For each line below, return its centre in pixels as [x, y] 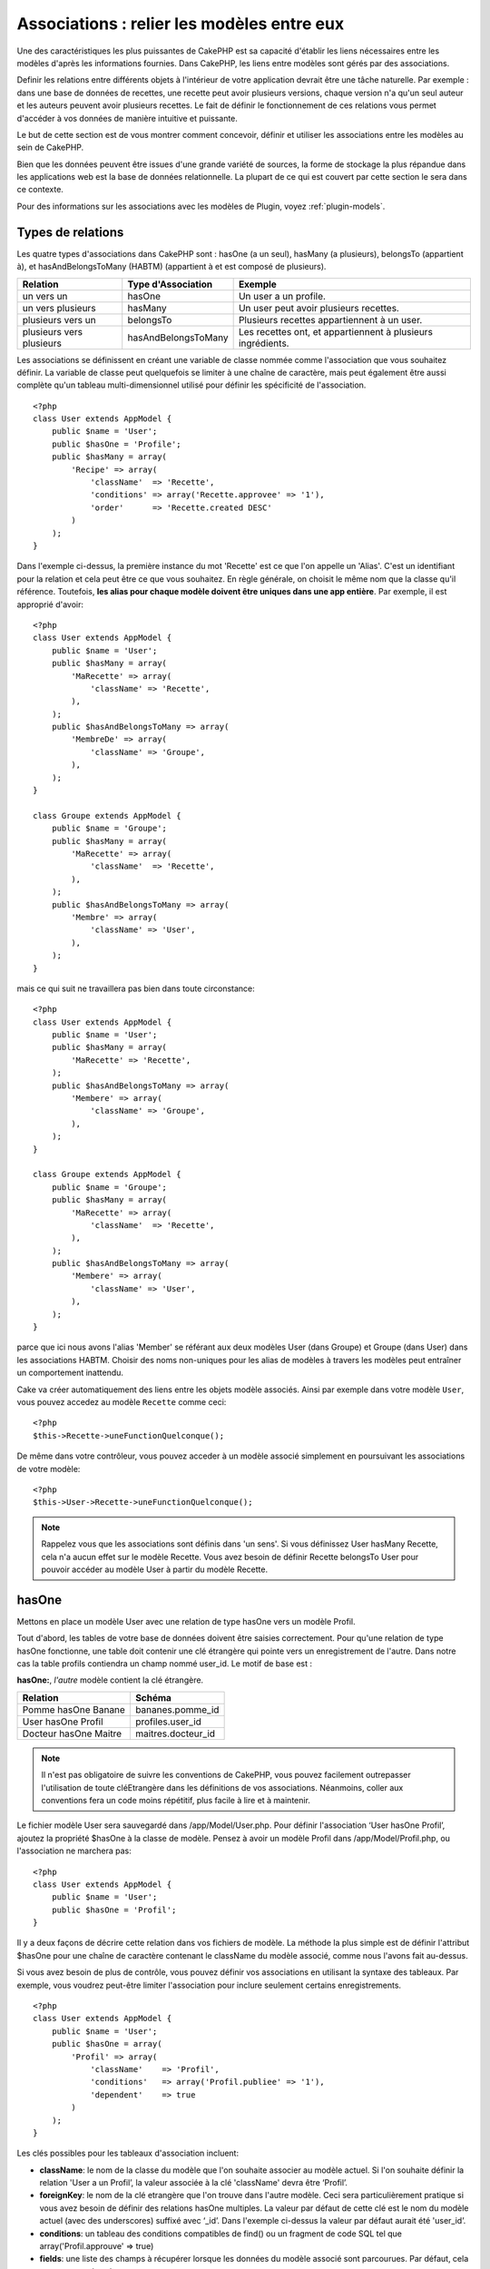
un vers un [45, 296]
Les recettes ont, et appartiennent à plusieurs [335, 331]
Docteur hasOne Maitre [72, 1734]
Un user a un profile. [282, 296]
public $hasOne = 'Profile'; [116, 444]
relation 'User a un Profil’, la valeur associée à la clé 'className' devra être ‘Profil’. [194, 2183]
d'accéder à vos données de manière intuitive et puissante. [127, 118]
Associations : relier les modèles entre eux [181, 24]
